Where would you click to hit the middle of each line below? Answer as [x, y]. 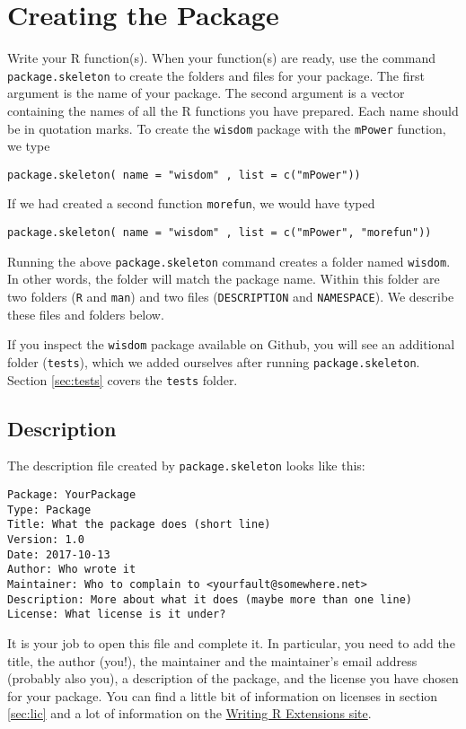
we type [29, 146]
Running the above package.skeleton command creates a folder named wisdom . [229, 261]
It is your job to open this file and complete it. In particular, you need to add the [231, 643]
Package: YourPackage [72, 495]
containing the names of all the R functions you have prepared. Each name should [233, 110]
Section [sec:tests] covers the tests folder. [123, 379]
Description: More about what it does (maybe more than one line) [210, 599]
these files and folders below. [86, 314]
